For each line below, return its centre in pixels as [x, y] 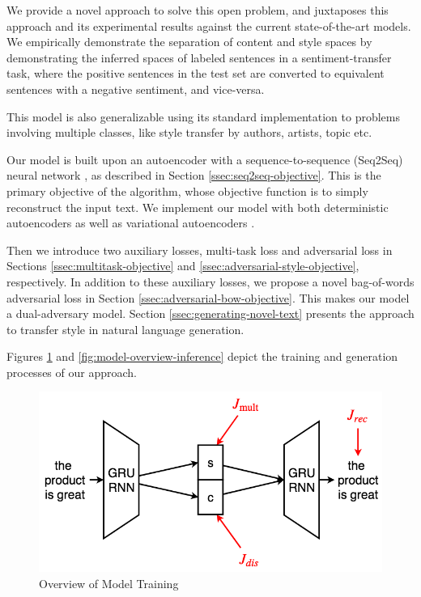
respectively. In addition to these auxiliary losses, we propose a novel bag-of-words [210, 281]
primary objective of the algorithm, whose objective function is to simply [187, 191]
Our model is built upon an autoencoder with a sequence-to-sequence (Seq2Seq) [205, 159]
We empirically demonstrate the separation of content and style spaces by [189, 42]
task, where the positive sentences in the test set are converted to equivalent [196, 73]
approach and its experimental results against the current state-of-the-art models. [209, 25]
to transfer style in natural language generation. [125, 329]
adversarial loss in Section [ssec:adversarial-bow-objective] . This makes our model [208, 297]
